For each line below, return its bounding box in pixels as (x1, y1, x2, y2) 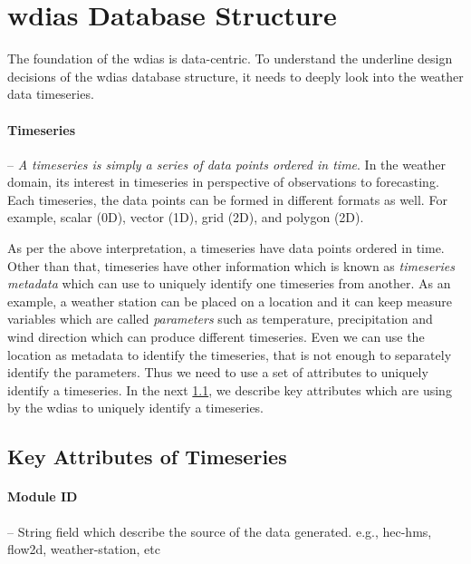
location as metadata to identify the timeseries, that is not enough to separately (7, 345, 452, 364)
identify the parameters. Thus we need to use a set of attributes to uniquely (7, 363, 428, 382)
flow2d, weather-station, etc (7, 540, 160, 559)
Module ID (7, 487, 78, 506)
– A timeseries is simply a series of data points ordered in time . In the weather (7, 154, 447, 173)
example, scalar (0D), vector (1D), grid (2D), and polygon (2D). (7, 208, 364, 227)
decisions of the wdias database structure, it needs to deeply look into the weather (7, 66, 464, 85)
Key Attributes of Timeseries (7, 442, 287, 471)
